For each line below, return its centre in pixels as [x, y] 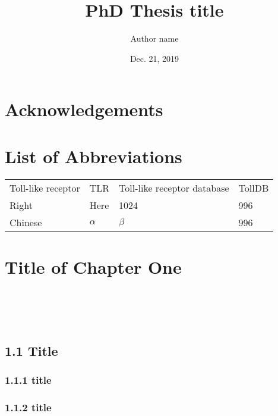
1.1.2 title [28, 407]
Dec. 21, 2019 [154, 58]
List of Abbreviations [94, 156]
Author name [154, 38]
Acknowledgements [84, 109]
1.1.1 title [28, 380]
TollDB [254, 187]
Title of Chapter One [93, 266]
